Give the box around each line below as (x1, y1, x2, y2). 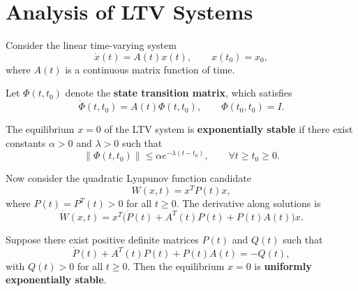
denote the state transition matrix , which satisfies (65, 85, 292, 100)
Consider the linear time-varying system (6, 38, 177, 52)
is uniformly (254, 258, 312, 273)
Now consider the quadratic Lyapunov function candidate (6, 171, 251, 185)
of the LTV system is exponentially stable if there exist (104, 122, 353, 136)
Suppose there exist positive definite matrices (6, 232, 199, 246)
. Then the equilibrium (127, 258, 225, 273)
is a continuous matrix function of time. (65, 62, 235, 76)
